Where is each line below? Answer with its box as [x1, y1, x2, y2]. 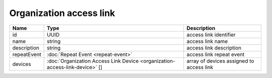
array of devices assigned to [186, 57, 254, 64]
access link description [186, 44, 242, 51]
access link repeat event [186, 50, 245, 57]
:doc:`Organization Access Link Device [47, 57, 139, 64]
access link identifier [186, 31, 236, 38]
